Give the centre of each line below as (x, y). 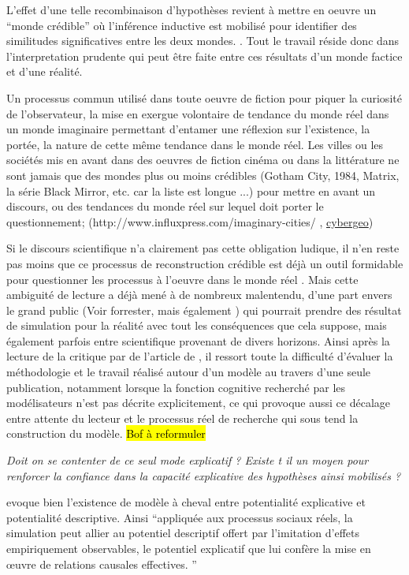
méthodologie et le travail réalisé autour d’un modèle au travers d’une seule (189, 372)
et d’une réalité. (45, 71)
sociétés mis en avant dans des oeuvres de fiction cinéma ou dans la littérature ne (203, 160)
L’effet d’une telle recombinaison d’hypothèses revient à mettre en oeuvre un (191, 9)
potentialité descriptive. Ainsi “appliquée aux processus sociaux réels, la (180, 517)
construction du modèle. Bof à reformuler (106, 433)
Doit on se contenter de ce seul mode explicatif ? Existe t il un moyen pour (188, 460)
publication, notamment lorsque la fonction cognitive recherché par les (176, 387)
